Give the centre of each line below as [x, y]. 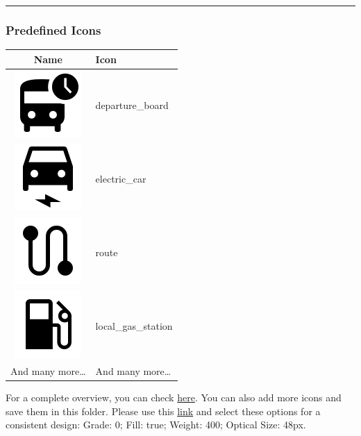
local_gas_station [134, 325]
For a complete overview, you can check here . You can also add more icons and [174, 397]
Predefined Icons [53, 30]
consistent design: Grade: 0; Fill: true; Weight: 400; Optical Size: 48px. [156, 425]
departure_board [132, 105]
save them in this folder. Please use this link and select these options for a [163, 411]
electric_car [121, 178]
